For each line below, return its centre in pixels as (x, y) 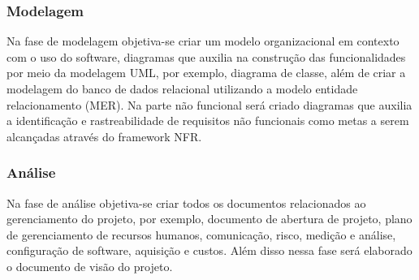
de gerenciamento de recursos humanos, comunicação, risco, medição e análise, (201, 234)
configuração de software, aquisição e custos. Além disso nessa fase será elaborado (209, 250)
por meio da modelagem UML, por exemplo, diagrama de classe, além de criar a (206, 73)
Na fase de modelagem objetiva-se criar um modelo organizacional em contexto (203, 41)
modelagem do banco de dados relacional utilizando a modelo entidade (182, 88)
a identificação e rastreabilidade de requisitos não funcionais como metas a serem (208, 121)
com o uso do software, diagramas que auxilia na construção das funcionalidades (206, 56)
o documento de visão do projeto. (90, 266)
